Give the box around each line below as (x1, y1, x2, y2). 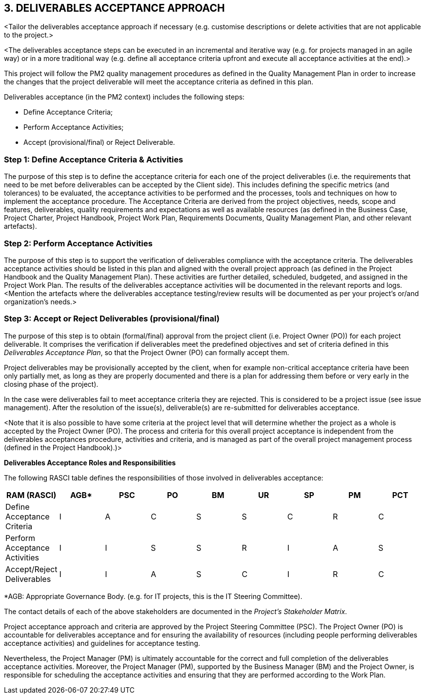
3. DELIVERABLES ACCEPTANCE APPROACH (4, 2, 225, 14)
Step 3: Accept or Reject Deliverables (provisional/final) (4, 314, 220, 324)
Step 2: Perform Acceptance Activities (4, 238, 153, 248)
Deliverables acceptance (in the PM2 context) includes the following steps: (4, 93, 245, 101)
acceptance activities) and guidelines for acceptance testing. (4, 638, 201, 647)
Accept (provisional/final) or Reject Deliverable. (23, 138, 175, 147)
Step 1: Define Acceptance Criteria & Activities (4, 154, 183, 164)
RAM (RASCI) (6, 490, 57, 500)
